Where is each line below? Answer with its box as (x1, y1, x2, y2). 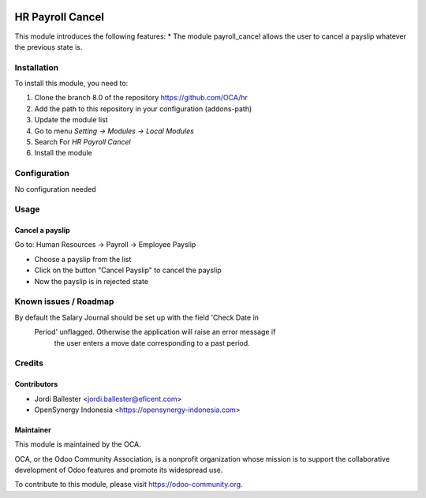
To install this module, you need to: (14, 79, 129, 88)
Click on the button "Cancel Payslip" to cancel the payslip (34, 265, 222, 275)
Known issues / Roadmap (14, 296, 114, 307)
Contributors (14, 380, 58, 389)
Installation (14, 62, 59, 73)
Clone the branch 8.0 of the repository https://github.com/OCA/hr (34, 93, 248, 103)
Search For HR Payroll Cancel (34, 137, 131, 146)
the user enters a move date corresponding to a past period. (54, 338, 250, 347)
